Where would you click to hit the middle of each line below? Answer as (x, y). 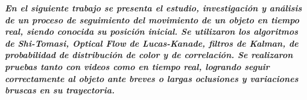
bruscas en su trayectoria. (60, 90)
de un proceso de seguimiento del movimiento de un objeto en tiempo (152, 19)
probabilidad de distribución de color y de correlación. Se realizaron (149, 55)
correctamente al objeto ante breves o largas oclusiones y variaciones (152, 78)
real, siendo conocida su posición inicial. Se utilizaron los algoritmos (152, 31)
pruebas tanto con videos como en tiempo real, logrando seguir (137, 66)
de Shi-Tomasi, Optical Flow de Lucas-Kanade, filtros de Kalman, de (152, 43)
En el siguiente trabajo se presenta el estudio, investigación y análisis (153, 8)
